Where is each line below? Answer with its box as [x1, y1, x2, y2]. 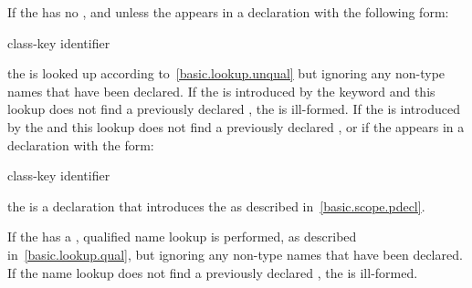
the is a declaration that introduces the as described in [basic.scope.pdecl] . [7, 196, 425, 215]
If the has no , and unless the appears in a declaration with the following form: [7, 3, 449, 21]
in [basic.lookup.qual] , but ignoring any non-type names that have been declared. [7, 244, 463, 263]
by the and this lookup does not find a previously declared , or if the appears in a [7, 117, 465, 136]
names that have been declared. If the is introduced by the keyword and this [7, 81, 435, 100]
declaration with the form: [7, 135, 154, 154]
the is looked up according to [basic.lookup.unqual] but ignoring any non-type [7, 64, 446, 83]
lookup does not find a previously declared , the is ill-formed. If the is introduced [7, 99, 460, 118]
